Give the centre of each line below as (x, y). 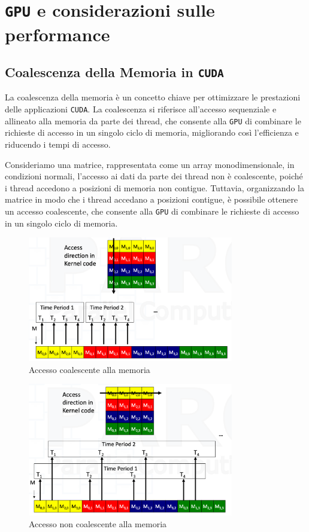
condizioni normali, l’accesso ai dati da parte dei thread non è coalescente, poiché (154, 176)
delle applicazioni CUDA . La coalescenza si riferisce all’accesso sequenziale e (141, 109)
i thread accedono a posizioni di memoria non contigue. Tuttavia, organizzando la (154, 187)
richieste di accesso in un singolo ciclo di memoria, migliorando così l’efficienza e (152, 132)
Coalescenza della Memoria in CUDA (114, 72)
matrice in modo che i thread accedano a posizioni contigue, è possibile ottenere (152, 199)
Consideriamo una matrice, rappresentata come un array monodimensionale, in (150, 164)
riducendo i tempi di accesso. (58, 144)
